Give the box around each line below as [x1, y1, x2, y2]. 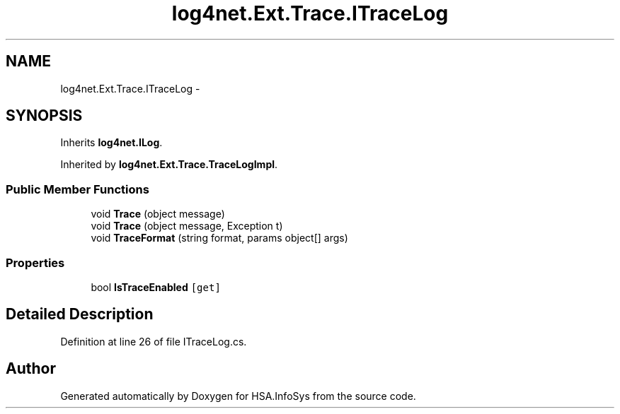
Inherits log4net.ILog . [60, 136, 163, 149]
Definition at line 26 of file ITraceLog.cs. [60, 335, 247, 348]
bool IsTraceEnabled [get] [91, 280, 221, 293]
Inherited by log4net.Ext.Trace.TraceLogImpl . [60, 158, 278, 171]
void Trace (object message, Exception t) [91, 220, 283, 232]
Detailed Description [6, 305, 154, 324]
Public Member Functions [6, 182, 149, 196]
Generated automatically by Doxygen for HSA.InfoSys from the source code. [60, 389, 416, 402]
